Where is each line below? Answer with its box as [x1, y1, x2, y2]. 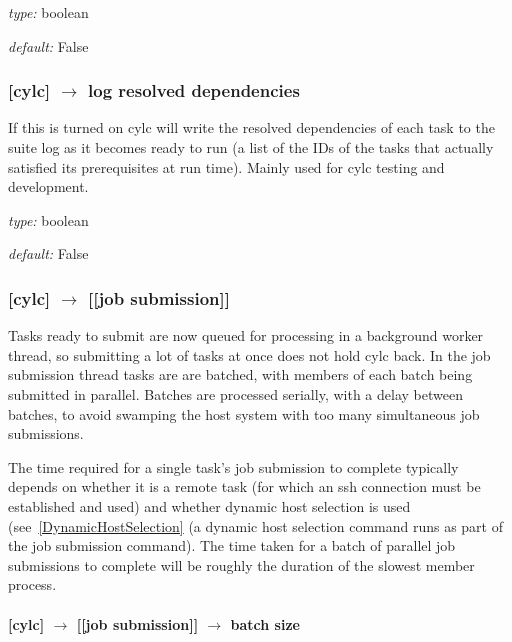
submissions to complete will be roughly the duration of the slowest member [8, 554, 475, 575]
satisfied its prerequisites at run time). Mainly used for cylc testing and [8, 156, 445, 177]
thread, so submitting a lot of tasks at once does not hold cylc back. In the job [8, 344, 491, 365]
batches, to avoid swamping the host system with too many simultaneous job [8, 403, 480, 424]
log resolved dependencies [88, 78, 300, 103]
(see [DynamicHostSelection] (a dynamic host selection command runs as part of [8, 515, 504, 536]
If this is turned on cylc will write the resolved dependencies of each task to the [8, 117, 495, 138]
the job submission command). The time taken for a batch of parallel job [8, 535, 456, 556]
